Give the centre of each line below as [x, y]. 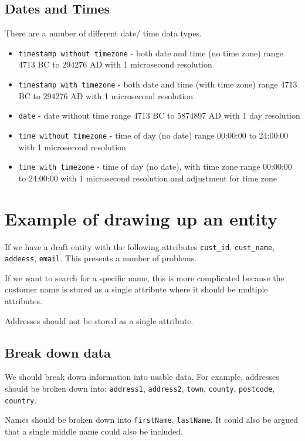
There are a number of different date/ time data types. [103, 33]
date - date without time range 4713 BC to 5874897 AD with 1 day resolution [159, 115]
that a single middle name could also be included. [94, 431]
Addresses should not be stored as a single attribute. [99, 320]
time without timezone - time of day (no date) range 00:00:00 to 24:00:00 [153, 135]
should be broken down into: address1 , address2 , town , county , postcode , [140, 388]
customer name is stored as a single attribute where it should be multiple [136, 289]
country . [21, 400]
